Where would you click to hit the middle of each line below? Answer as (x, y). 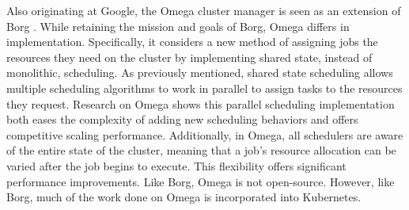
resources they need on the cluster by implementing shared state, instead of (189, 57)
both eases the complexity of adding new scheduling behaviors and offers (182, 119)
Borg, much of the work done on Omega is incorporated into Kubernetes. (184, 197)
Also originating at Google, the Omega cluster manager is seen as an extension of (204, 10)
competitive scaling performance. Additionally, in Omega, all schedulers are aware (205, 134)
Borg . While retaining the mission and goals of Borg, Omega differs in (178, 26)
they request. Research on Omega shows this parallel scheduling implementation (201, 103)
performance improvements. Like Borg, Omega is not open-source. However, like (201, 181)
